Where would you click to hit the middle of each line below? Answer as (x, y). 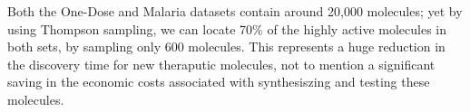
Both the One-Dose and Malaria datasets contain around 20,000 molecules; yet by (235, 11)
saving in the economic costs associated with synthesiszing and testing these (219, 82)
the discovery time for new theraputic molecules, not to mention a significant (221, 64)
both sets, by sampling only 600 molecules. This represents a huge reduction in (226, 47)
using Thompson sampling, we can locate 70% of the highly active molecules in (227, 28)
